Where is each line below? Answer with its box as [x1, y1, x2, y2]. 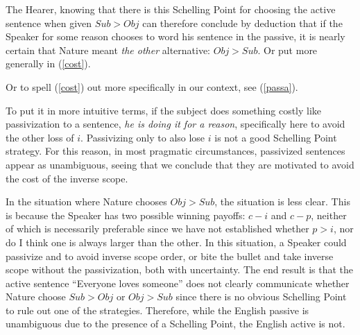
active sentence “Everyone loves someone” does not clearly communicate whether [6, 275, 350, 290]
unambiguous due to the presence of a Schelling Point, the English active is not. [6, 316, 345, 331]
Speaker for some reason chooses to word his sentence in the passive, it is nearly [6, 29, 345, 44]
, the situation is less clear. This [214, 194, 350, 209]
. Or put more [257, 42, 318, 57]
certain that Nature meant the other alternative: [6, 42, 211, 57]
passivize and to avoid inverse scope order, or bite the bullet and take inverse [6, 248, 334, 263]
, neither [311, 207, 347, 222]
